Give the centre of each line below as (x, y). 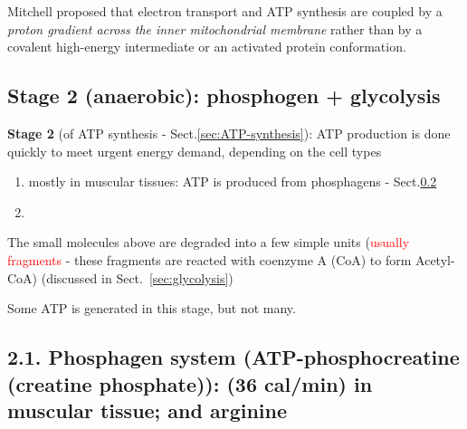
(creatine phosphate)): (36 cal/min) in (190, 383)
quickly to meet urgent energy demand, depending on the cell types (195, 151)
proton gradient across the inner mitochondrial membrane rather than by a (215, 29)
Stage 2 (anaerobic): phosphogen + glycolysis (224, 95)
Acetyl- (435, 259)
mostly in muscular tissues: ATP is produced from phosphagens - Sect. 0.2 (233, 181)
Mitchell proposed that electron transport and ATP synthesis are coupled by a (225, 11)
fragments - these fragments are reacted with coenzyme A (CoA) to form (210, 259)
